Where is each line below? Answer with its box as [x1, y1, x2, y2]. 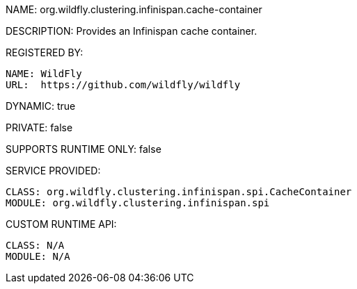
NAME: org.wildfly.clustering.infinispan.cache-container [6, 3, 262, 15]
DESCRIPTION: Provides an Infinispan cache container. [6, 25, 257, 37]
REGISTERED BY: [6, 47, 84, 58]
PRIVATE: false [6, 122, 73, 133]
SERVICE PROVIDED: [6, 165, 101, 176]
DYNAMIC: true [6, 100, 76, 112]
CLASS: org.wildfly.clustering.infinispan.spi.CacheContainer [6, 186, 352, 197]
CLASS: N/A [6, 240, 65, 251]
